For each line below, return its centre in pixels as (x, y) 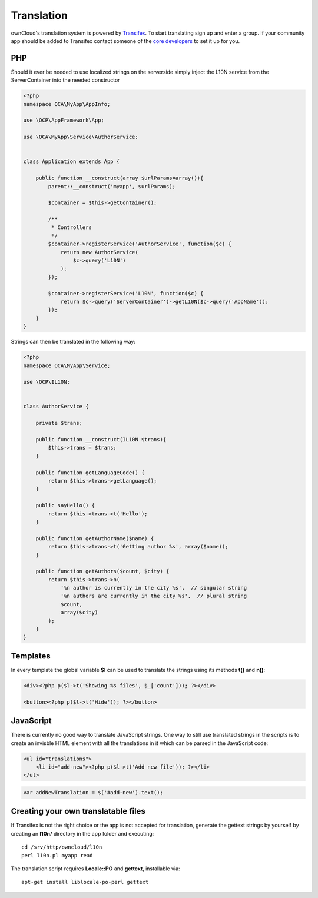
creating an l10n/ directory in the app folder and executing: (82, 833)
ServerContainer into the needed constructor (65, 80)
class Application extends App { (72, 162)
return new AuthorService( (99, 252)
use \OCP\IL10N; (47, 382)
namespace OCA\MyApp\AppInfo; (67, 104)
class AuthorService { (56, 407)
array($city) (79, 613)
